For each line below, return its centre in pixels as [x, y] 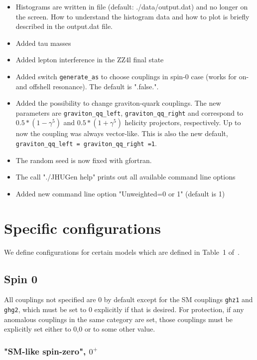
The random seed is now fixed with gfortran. [84, 160]
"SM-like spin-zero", [45, 351]
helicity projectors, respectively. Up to [183, 122]
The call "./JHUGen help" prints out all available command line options [126, 177]
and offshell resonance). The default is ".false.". [87, 86]
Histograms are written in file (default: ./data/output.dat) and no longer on [132, 6]
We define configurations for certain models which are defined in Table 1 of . [122, 252]
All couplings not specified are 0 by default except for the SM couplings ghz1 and [128, 299]
